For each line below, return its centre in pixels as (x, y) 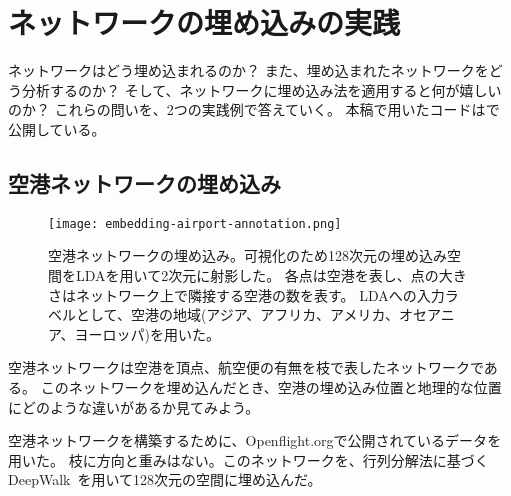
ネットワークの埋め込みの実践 (204, 22)
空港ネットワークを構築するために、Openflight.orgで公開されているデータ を (255, 440)
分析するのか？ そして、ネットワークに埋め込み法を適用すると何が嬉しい (261, 89)
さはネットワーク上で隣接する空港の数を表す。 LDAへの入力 (246, 294)
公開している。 (57, 128)
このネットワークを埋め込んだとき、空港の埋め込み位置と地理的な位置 (271, 386)
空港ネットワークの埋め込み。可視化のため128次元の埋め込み (247, 255)
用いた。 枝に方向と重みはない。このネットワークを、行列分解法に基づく (248, 459)
